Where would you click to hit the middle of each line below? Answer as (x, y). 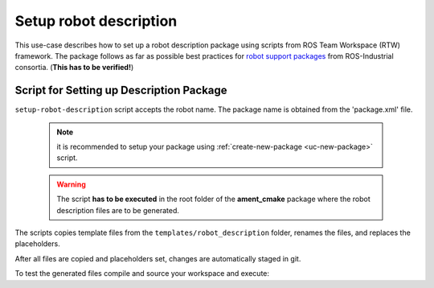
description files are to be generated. (118, 210)
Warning (71, 184)
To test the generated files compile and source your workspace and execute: (142, 274)
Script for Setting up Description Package (121, 91)
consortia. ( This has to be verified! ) (74, 68)
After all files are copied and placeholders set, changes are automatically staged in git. (158, 258)
